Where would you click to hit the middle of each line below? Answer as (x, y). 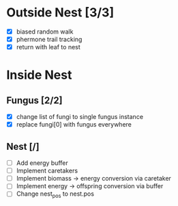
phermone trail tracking (49, 39)
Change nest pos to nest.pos (55, 195)
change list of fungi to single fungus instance (80, 117)
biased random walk (45, 31)
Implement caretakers (47, 171)
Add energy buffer (42, 163)
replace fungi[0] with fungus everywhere (74, 125)
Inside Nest (39, 75)
